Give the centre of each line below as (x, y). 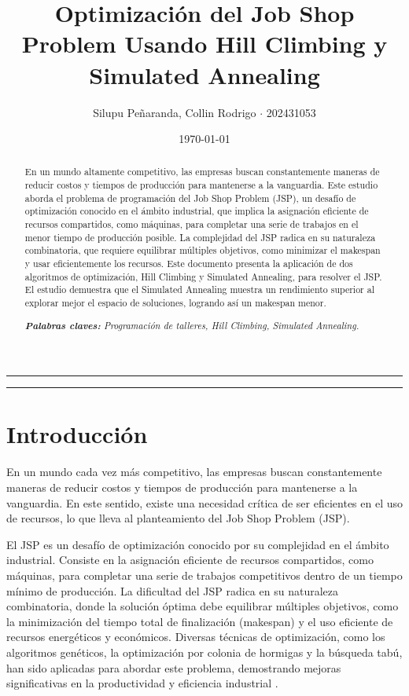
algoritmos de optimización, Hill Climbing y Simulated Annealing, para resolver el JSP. (203, 276)
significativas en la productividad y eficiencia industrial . (142, 683)
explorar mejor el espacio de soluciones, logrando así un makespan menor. (175, 303)
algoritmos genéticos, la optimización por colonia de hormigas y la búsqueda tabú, (204, 652)
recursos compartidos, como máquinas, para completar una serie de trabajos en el (192, 224)
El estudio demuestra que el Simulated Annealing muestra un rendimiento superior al (199, 289)
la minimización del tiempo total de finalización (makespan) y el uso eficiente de (200, 621)
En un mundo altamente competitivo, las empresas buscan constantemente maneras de (202, 172)
